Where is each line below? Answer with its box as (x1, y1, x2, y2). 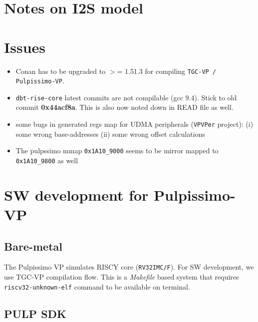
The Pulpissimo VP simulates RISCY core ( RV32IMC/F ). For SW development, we (4, 262, 254, 272)
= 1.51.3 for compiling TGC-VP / (117, 65, 217, 76)
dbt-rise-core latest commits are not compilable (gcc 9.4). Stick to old (15, 92, 237, 102)
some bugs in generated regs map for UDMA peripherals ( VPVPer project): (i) (15, 119, 254, 129)
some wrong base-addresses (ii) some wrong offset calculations (15, 128, 205, 139)
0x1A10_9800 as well (15, 155, 78, 165)
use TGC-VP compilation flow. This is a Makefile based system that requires (4, 272, 239, 282)
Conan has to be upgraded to (15, 65, 106, 76)
